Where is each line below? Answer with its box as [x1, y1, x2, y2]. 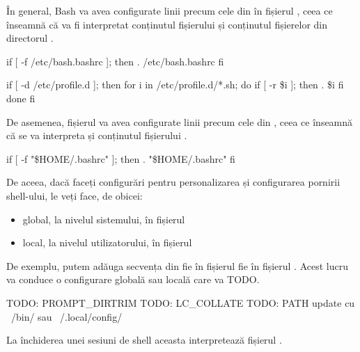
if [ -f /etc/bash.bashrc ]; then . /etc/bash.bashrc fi [6, 54, 224, 68]
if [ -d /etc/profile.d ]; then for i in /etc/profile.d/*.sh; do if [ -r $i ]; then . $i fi [6, 77, 344, 92]
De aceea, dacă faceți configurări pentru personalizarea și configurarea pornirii [6, 175, 341, 189]
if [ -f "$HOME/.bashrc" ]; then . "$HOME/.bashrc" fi [6, 151, 235, 166]
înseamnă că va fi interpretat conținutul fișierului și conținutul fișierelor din [6, 17, 327, 31]
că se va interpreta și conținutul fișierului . [6, 128, 187, 143]
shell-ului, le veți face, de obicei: [6, 188, 143, 202]
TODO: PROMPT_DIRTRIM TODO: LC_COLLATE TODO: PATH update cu [6, 295, 355, 310]
